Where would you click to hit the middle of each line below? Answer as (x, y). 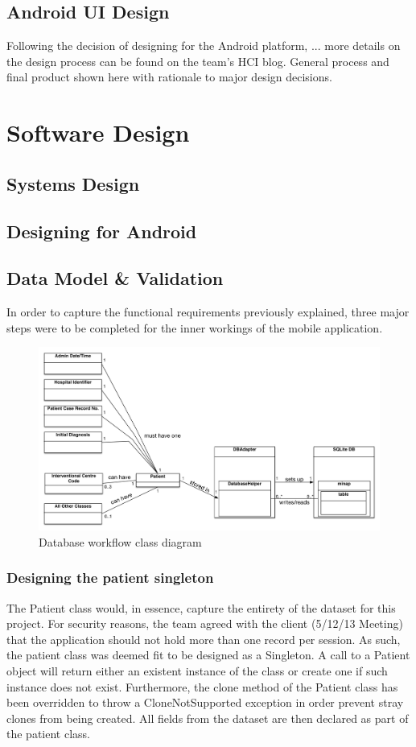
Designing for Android (102, 231)
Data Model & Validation (115, 278)
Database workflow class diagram (120, 541)
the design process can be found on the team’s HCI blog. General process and (198, 61)
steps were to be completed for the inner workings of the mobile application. (195, 327)
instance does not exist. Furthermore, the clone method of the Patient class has (202, 686)
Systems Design (73, 183)
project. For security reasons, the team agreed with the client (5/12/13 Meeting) (205, 623)
